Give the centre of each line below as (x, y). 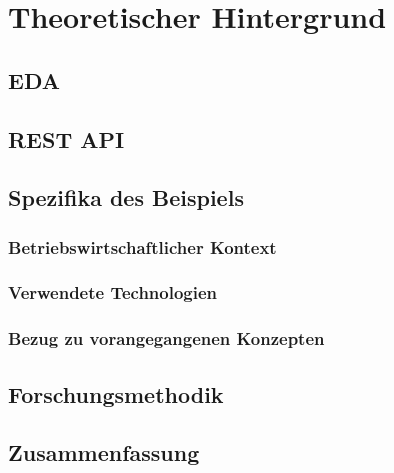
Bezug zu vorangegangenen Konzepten (166, 338)
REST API (66, 138)
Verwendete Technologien (113, 292)
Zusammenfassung (104, 452)
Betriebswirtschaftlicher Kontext (142, 246)
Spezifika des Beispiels (126, 197)
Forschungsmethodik (116, 393)
